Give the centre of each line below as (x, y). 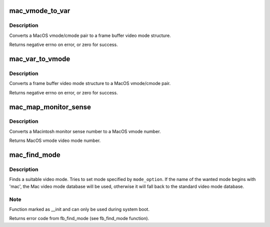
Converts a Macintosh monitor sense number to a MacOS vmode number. (85, 131)
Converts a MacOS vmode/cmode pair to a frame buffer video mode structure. (90, 35)
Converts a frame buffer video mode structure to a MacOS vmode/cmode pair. (90, 83)
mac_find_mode (35, 155)
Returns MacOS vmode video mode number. (55, 140)
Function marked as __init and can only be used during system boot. (79, 209)
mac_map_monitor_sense (50, 107)
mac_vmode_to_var (40, 11)
